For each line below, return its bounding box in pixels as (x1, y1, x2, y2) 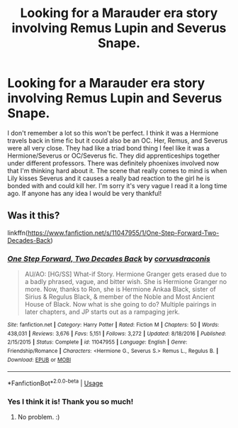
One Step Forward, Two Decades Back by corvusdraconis (7, 253, 210, 263)
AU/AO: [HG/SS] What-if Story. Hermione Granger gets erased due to (24, 270, 227, 278)
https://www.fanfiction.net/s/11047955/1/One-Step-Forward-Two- (27, 229, 220, 237)
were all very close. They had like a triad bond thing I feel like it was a (7, 143, 210, 152)
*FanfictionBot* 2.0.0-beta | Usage (7, 378, 103, 388)
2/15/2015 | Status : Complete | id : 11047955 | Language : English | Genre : (7, 339, 188, 346)
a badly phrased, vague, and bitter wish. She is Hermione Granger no (24, 278, 227, 286)
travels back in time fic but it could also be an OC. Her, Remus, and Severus (7, 136, 228, 145)
